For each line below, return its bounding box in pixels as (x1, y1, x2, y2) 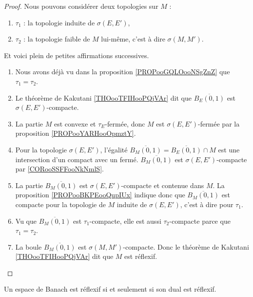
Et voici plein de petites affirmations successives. (4, 50, 149, 60)
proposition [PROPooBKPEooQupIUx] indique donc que (15, 190, 185, 200)
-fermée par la (197, 118, 240, 128)
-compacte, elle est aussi (89, 215, 161, 226)
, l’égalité (100, 144, 128, 154)
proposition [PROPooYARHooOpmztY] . (15, 128, 136, 138)
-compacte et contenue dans (121, 180, 204, 190)
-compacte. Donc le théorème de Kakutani (123, 241, 249, 252)
